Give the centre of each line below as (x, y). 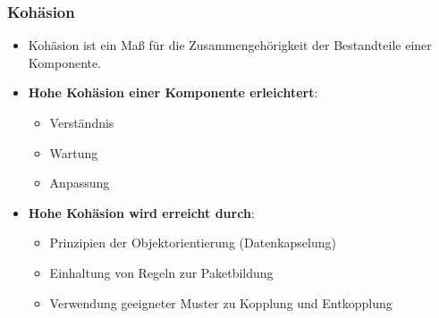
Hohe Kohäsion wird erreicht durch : (141, 212)
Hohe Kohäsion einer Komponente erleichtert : (173, 92)
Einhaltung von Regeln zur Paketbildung (161, 272)
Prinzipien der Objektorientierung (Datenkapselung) (193, 243)
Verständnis (82, 122)
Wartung (74, 152)
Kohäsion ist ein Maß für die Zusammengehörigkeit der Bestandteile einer (230, 45)
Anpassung (80, 183)
